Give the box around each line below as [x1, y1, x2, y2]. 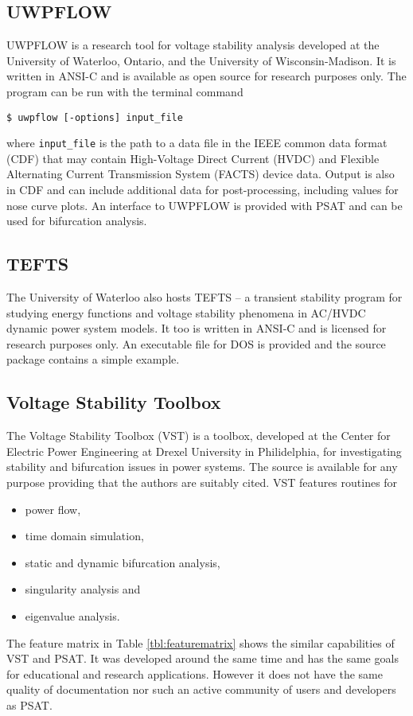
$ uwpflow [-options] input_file [6, 111, 183, 123]
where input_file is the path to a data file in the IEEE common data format [6, 134, 388, 151]
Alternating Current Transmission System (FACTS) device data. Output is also [6, 165, 395, 182]
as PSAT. [6, 696, 53, 713]
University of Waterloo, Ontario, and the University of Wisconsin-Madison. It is [6, 52, 396, 68]
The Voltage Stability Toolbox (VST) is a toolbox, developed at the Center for [6, 427, 391, 444]
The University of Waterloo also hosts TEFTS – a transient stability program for [6, 289, 403, 305]
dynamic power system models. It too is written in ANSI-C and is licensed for [6, 320, 387, 337]
